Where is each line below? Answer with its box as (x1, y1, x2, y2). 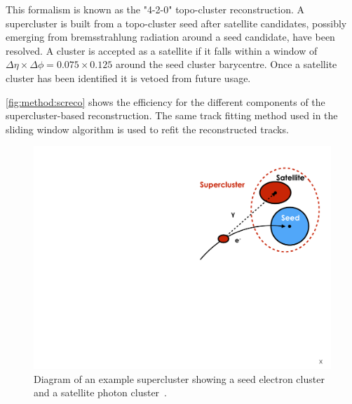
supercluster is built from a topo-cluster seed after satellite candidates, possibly (6, 15, 347, 30)
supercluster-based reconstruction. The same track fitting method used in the (6, 108, 338, 123)
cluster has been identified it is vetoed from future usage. (6, 70, 251, 85)
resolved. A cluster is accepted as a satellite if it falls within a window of (6, 43, 318, 58)
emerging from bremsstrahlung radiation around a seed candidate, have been (6, 29, 335, 44)
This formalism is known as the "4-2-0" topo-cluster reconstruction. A (6, 2, 305, 16)
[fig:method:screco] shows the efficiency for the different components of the (6, 94, 325, 109)
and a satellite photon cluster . (34, 385, 167, 400)
